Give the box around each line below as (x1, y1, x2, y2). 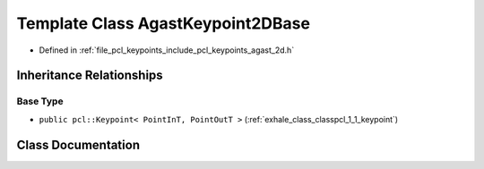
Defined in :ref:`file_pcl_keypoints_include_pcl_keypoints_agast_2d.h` (39, 45, 295, 55)
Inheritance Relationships (16, 68, 163, 83)
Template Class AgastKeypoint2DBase (16, 13, 311, 33)
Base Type (16, 95, 64, 107)
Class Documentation (16, 137, 141, 152)
